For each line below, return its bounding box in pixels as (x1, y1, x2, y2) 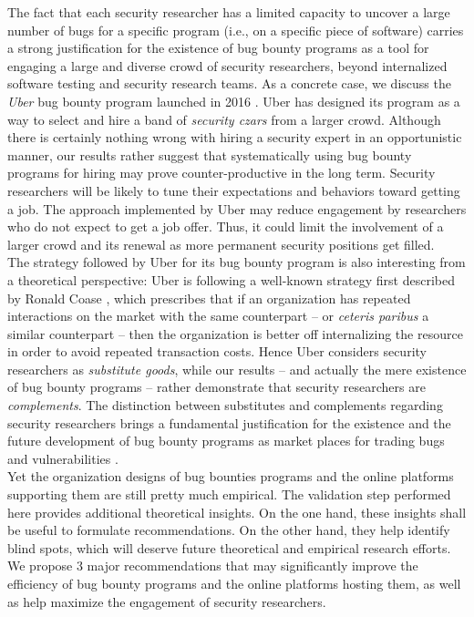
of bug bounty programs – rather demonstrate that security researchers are (7, 377, 426, 396)
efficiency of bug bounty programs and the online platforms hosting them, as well (7, 574, 461, 592)
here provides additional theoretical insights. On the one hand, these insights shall (7, 502, 467, 521)
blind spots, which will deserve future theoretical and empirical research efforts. (7, 538, 451, 557)
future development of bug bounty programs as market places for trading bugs (7, 431, 445, 450)
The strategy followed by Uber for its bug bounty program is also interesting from (7, 252, 466, 272)
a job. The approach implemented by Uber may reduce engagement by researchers (7, 199, 467, 218)
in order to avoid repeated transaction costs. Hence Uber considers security (7, 342, 427, 361)
